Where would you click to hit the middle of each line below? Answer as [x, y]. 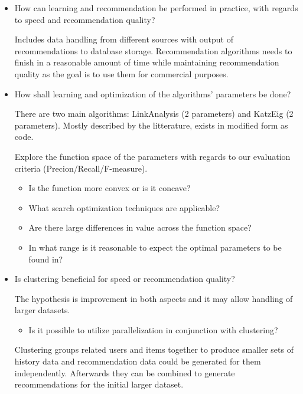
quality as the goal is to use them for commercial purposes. [121, 73]
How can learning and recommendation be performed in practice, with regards [156, 8]
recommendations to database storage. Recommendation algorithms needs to [153, 50]
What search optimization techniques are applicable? [124, 207]
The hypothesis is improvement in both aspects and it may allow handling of [154, 298]
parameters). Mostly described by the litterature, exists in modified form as [151, 125]
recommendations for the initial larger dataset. [99, 384]
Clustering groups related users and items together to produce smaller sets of [154, 349]
